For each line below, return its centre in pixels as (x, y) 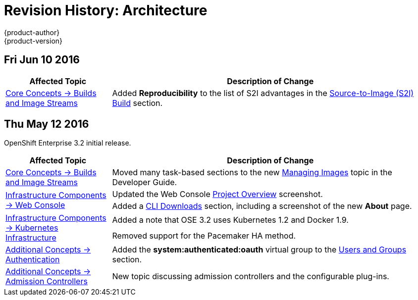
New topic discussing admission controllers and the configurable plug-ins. (251, 276)
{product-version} (33, 41)
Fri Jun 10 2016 (42, 60)
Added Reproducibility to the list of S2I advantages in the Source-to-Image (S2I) (263, 93)
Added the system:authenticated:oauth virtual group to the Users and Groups (259, 250)
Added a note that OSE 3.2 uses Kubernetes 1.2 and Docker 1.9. (230, 220)
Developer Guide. (145, 182)
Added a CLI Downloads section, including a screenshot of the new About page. (262, 206)
